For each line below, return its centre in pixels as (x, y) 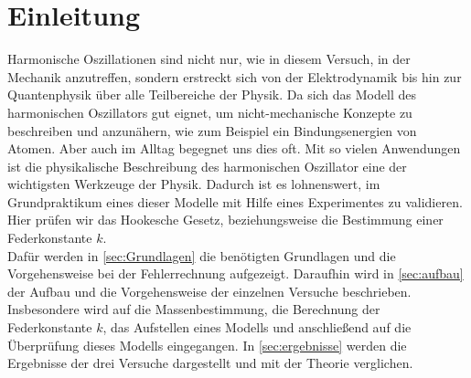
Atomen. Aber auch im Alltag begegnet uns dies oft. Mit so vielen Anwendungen (234, 148)
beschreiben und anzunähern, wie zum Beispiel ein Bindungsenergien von (212, 130)
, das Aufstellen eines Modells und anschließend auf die (257, 327)
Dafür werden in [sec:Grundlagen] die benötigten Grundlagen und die (202, 255)
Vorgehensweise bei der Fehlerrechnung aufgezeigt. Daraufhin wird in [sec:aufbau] (235, 273)
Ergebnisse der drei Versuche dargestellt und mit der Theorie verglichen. (210, 363)
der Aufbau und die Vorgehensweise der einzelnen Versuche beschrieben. (209, 291)
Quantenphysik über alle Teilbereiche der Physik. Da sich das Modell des (212, 94)
